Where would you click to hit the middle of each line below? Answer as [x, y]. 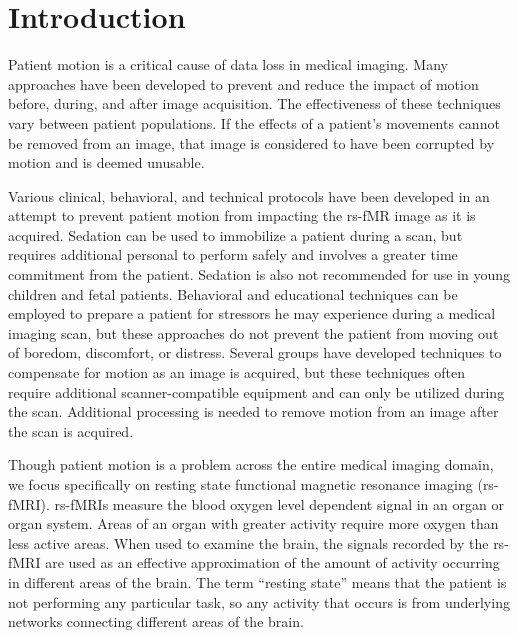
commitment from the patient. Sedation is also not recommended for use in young [259, 274]
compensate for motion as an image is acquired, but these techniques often [236, 372]
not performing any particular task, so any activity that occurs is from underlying [259, 601]
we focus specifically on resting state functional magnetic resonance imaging [240, 484]
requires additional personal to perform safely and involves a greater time [233, 254]
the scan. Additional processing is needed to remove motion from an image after [253, 411]
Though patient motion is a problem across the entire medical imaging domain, [251, 464]
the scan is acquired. [71, 430]
